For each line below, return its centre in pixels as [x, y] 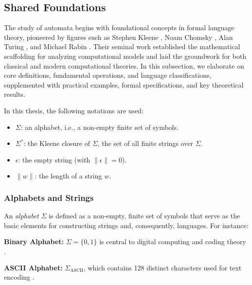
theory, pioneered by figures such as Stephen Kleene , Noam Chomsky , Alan [118, 37]
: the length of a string [68, 176]
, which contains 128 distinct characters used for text [162, 267]
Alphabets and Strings [49, 197]
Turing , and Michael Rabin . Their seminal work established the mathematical [122, 46]
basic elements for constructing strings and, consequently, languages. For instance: [126, 225]
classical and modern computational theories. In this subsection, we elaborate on [124, 65]
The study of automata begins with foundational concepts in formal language [119, 27]
